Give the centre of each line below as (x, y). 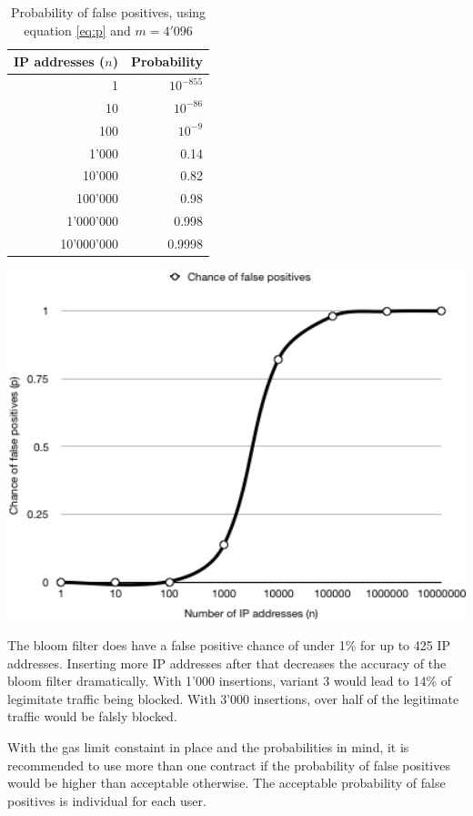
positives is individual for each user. (107, 800)
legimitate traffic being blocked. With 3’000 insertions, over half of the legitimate (233, 698)
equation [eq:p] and (77, 30)
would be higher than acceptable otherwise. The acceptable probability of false (226, 783)
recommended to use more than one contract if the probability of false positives (229, 765)
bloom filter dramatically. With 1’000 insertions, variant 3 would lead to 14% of (230, 681)
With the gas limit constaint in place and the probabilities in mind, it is (208, 746)
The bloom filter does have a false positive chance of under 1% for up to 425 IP (229, 644)
